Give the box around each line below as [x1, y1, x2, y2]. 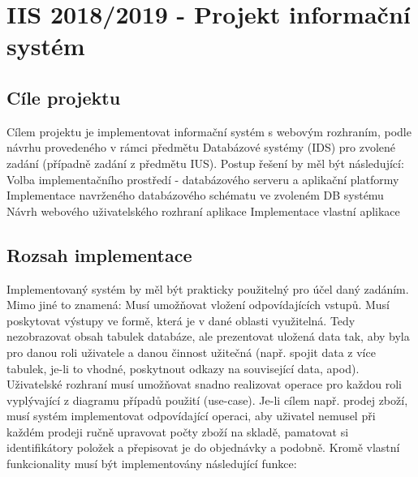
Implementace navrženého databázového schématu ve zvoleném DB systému [6, 187, 384, 204]
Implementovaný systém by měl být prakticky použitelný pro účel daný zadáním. [6, 280, 409, 297]
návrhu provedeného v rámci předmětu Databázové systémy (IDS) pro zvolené [6, 139, 396, 156]
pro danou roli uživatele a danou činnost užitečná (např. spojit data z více [6, 343, 376, 360]
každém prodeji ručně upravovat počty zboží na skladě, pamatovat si [6, 423, 349, 440]
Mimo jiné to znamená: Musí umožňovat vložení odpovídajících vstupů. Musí [6, 296, 390, 313]
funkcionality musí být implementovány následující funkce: [6, 455, 297, 472]
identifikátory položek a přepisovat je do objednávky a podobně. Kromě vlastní [6, 439, 400, 456]
